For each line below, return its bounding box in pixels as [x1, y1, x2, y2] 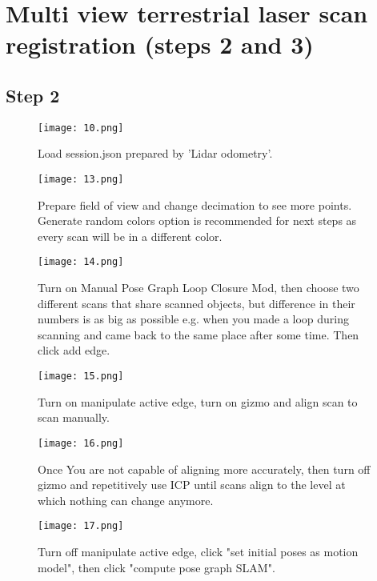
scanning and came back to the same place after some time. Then [38, 326, 359, 343]
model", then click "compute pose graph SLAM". [38, 559, 275, 575]
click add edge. [38, 342, 110, 359]
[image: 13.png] [38, 174, 124, 186]
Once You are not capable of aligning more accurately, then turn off [38, 460, 371, 477]
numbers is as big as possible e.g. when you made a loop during [38, 311, 350, 327]
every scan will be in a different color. [38, 227, 223, 244]
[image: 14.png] [38, 256, 124, 268]
